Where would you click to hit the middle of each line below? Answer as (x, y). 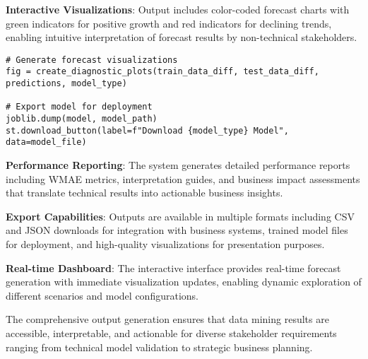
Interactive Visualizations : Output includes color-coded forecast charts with (178, 9)
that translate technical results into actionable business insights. (144, 193)
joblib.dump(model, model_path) (82, 119)
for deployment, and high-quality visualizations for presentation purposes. (165, 244)
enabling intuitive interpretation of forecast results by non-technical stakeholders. (182, 37)
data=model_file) (46, 142)
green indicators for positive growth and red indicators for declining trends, (169, 23)
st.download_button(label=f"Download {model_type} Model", (147, 130)
